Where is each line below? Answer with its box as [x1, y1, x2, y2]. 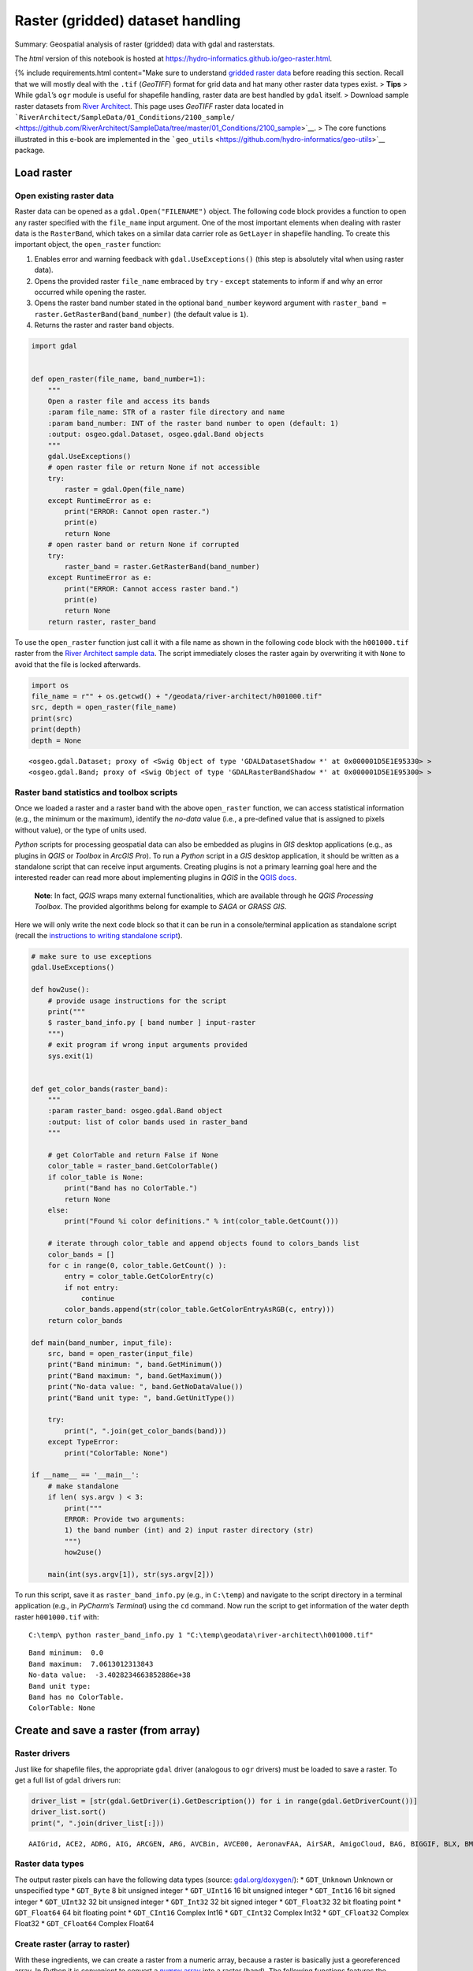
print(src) [31, 714, 73, 723]
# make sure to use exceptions [31, 952, 153, 961]
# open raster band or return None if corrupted [47, 540, 240, 550]
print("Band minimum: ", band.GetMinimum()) [47, 1360, 223, 1369]
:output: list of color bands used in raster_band [47, 1117, 248, 1127]
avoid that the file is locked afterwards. [14, 659, 141, 669]
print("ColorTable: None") [64, 1448, 169, 1458]
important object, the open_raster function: [14, 240, 162, 249]
